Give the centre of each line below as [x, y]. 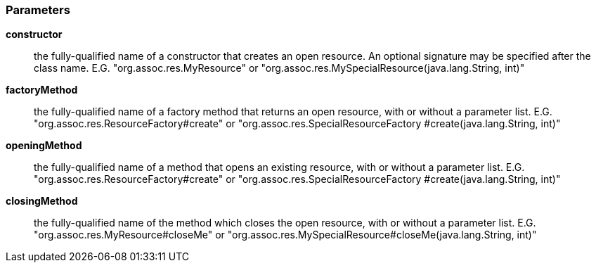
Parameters [38, 10]
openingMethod [44, 146]
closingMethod [42, 201]
